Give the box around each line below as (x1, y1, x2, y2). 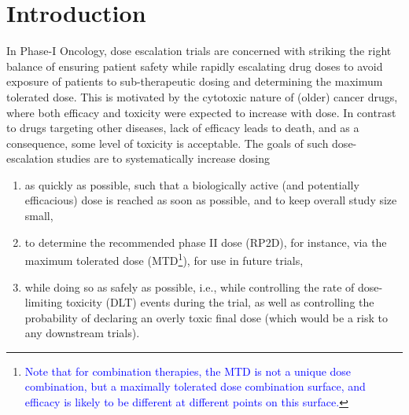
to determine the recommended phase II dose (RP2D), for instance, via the (24, 233, 387, 250)
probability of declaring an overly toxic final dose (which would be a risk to (24, 309, 388, 325)
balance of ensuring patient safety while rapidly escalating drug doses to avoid (6, 57, 383, 74)
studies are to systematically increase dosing (57, 150, 271, 167)
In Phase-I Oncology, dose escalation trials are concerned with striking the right (6, 42, 392, 59)
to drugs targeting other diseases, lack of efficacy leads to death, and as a (6, 119, 359, 136)
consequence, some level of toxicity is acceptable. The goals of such (6, 134, 329, 151)
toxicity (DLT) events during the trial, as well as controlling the (65, 294, 374, 310)
